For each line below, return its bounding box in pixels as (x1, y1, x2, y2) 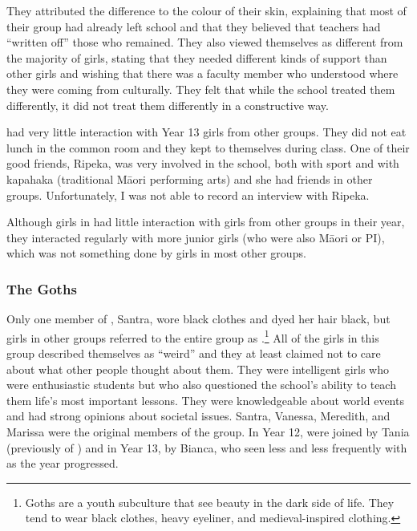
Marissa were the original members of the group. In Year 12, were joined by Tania (6, 423, 410, 440)
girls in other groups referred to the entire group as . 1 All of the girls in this (6, 326, 379, 346)
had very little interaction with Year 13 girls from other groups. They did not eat (6, 124, 407, 140)
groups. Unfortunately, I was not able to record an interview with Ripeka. (6, 186, 370, 203)
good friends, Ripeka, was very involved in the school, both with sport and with (6, 155, 399, 172)
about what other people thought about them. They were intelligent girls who (6, 360, 389, 377)
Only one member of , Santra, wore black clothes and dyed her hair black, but (6, 310, 391, 327)
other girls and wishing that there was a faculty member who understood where (6, 65, 399, 82)
